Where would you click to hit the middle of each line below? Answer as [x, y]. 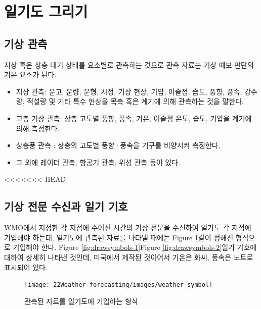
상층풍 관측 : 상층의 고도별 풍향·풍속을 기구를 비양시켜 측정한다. [118, 145]
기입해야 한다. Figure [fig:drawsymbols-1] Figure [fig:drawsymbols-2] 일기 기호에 [135, 247]
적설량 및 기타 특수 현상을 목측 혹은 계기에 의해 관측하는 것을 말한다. [135, 101]
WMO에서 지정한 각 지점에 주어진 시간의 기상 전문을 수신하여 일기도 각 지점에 [128, 227]
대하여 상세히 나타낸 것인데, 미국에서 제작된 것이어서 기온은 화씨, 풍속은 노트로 [129, 257]
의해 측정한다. [38, 128]
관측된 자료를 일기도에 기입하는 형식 [81, 301]
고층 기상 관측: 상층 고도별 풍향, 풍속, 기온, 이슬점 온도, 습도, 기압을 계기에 [134, 118]
